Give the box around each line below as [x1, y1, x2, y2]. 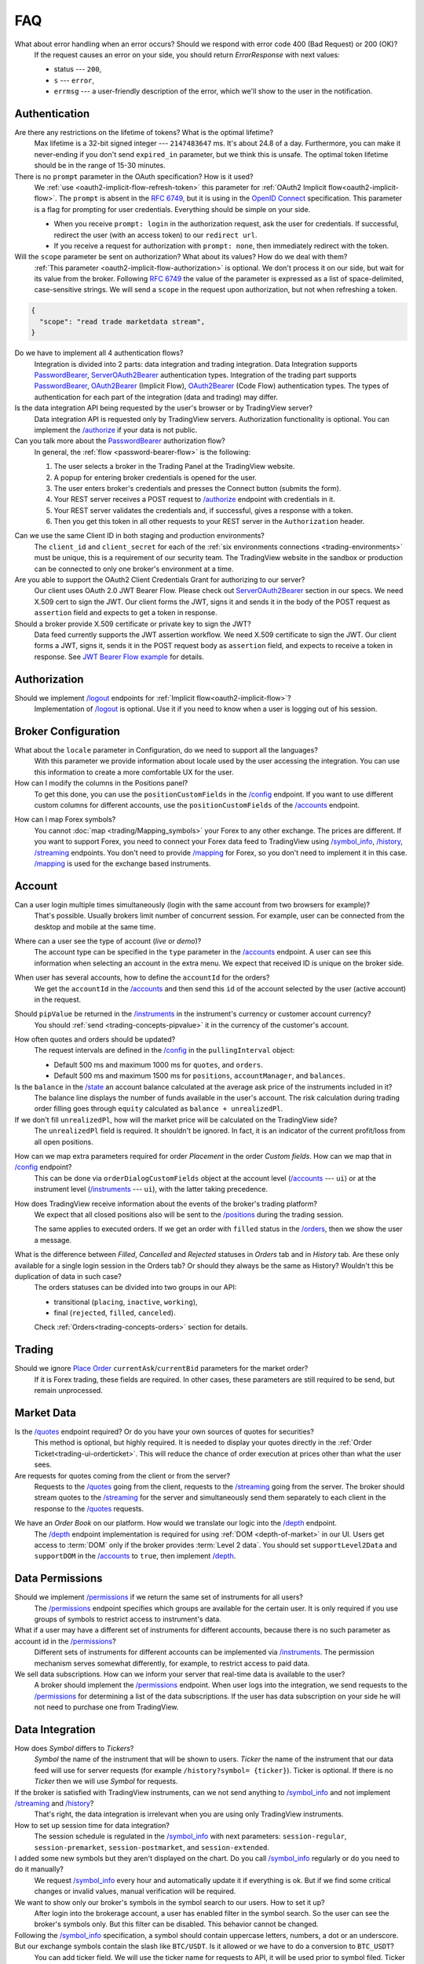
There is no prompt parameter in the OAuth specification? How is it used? [14, 171, 254, 181]
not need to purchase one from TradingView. [34, 1702, 179, 1712]
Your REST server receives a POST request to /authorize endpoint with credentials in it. [53, 495, 335, 504]
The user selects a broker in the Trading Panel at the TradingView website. [53, 462, 295, 471]
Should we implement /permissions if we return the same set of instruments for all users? [14, 1592, 304, 1602]
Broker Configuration [14, 724, 121, 738]
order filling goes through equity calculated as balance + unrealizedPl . [34, 1104, 283, 1113]
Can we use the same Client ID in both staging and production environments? [14, 531, 265, 540]
